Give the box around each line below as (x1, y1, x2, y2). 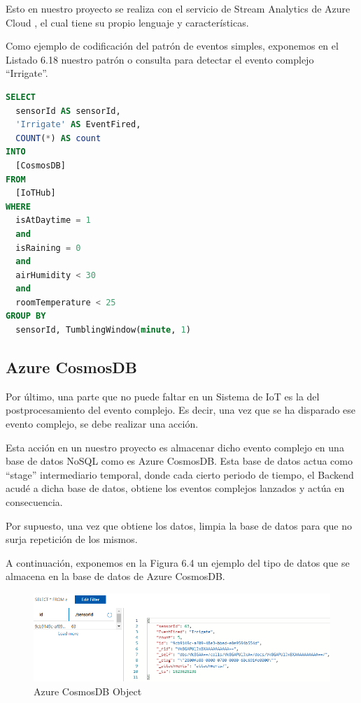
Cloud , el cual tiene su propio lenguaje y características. (6, 15, 249, 29)
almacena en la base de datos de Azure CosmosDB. (6, 569, 225, 584)
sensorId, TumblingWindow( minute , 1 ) (15, 325, 191, 335)
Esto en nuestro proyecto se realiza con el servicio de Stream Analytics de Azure (6, 1, 351, 15)
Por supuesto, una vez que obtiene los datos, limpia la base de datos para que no (6, 518, 352, 532)
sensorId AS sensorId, (15, 106, 121, 116)
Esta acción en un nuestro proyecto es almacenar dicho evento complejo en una (6, 440, 344, 454)
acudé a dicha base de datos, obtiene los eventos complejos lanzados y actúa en (6, 481, 345, 495)
